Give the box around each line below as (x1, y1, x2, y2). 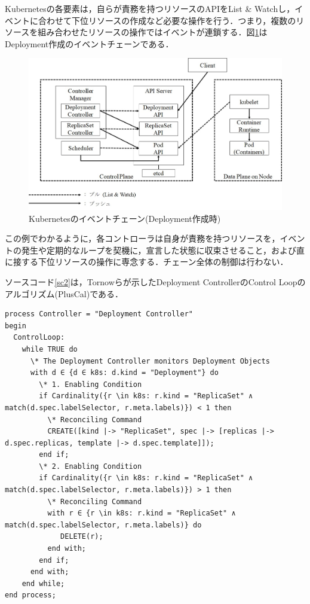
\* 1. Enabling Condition (39, 380, 142, 389)
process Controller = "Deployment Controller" (5, 310, 193, 319)
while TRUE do (22, 344, 78, 353)
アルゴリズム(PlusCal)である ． (5, 287, 124, 300)
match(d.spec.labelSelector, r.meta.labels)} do (5, 520, 202, 529)
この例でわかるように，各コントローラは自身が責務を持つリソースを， (5, 232, 280, 245)
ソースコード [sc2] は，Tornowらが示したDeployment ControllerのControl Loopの (5, 275, 306, 288)
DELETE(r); (60, 532, 103, 541)
